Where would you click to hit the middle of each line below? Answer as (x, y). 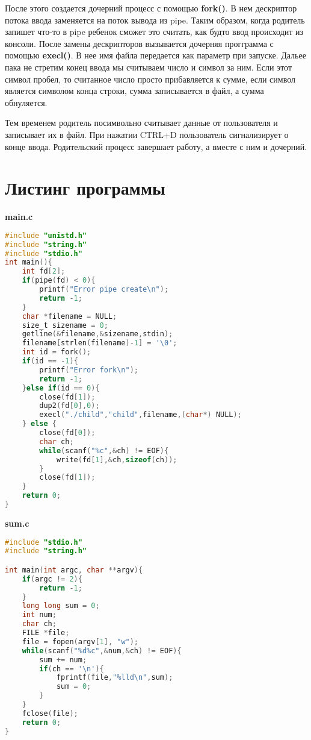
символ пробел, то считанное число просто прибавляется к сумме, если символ (150, 79)
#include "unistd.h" (46, 235)
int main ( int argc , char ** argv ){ (74, 570)
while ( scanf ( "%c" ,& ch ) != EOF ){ (104, 450)
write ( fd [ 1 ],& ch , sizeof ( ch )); (117, 459)
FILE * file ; (46, 633)
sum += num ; (63, 660)
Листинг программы (85, 188)
